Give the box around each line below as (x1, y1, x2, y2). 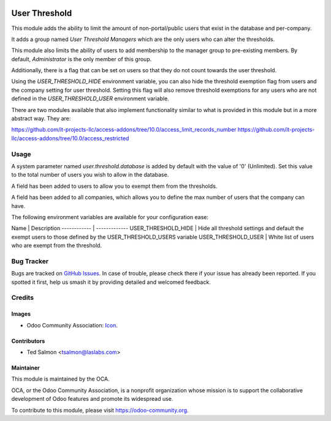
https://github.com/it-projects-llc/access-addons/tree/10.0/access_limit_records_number (11, 126, 237, 133)
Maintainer (11, 364, 40, 371)
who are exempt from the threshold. (11, 242, 102, 249)
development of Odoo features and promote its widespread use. (11, 395, 173, 403)
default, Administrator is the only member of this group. (11, 55, 152, 62)
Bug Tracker (11, 257, 49, 266)
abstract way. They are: (11, 115, 71, 122)
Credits (11, 294, 34, 302)
